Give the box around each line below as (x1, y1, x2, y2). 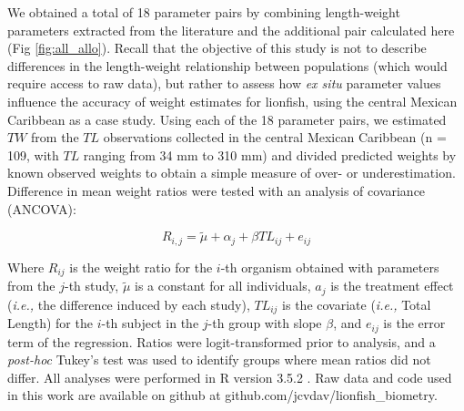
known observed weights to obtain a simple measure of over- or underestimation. (7, 163, 456, 182)
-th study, (65, 276, 119, 295)
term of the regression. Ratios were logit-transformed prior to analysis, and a (7, 332, 436, 351)
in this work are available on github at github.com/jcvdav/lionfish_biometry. (7, 385, 438, 405)
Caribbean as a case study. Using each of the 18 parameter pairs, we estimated (7, 109, 447, 128)
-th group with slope (207, 313, 322, 333)
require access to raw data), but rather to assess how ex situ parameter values (7, 74, 441, 93)
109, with (7, 145, 59, 164)
